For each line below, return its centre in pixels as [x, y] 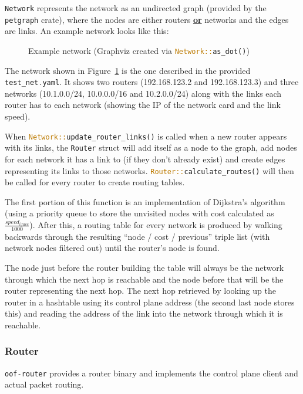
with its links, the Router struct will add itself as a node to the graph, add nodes [151, 147]
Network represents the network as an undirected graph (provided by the [136, 8]
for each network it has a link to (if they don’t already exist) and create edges [145, 159]
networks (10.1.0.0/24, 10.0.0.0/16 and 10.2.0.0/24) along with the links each [143, 93]
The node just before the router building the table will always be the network [144, 267]
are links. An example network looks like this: [87, 31]
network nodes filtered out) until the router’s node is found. [112, 248]
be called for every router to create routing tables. [95, 182]
